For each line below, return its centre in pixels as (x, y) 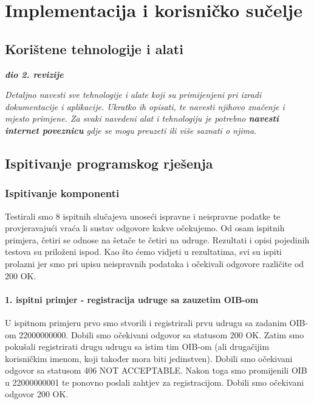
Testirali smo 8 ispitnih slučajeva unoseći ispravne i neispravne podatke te (143, 216)
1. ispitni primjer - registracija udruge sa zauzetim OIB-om (132, 299)
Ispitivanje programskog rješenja (109, 163)
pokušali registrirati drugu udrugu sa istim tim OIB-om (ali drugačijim (137, 347)
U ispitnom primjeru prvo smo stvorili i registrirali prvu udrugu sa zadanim (146, 322)
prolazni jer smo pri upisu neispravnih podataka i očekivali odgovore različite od (155, 263)
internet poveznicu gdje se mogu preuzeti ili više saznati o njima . (131, 130)
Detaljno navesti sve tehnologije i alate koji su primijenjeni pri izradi (133, 95)
